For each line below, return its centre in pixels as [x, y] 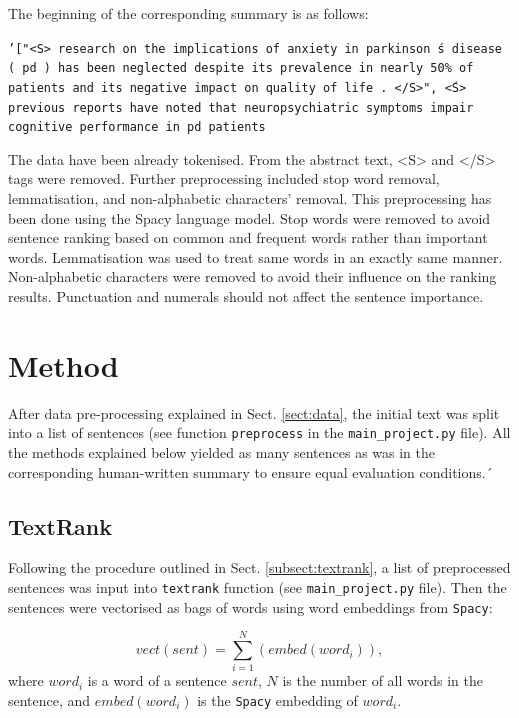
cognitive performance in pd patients [137, 127]
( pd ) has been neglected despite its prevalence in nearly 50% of [241, 68]
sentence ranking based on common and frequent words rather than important [248, 237]
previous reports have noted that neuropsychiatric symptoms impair [241, 107]
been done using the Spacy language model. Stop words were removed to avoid [249, 217]
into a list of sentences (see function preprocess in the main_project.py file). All [259, 432]
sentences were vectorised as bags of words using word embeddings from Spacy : [250, 606]
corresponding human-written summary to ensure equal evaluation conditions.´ [250, 471]
